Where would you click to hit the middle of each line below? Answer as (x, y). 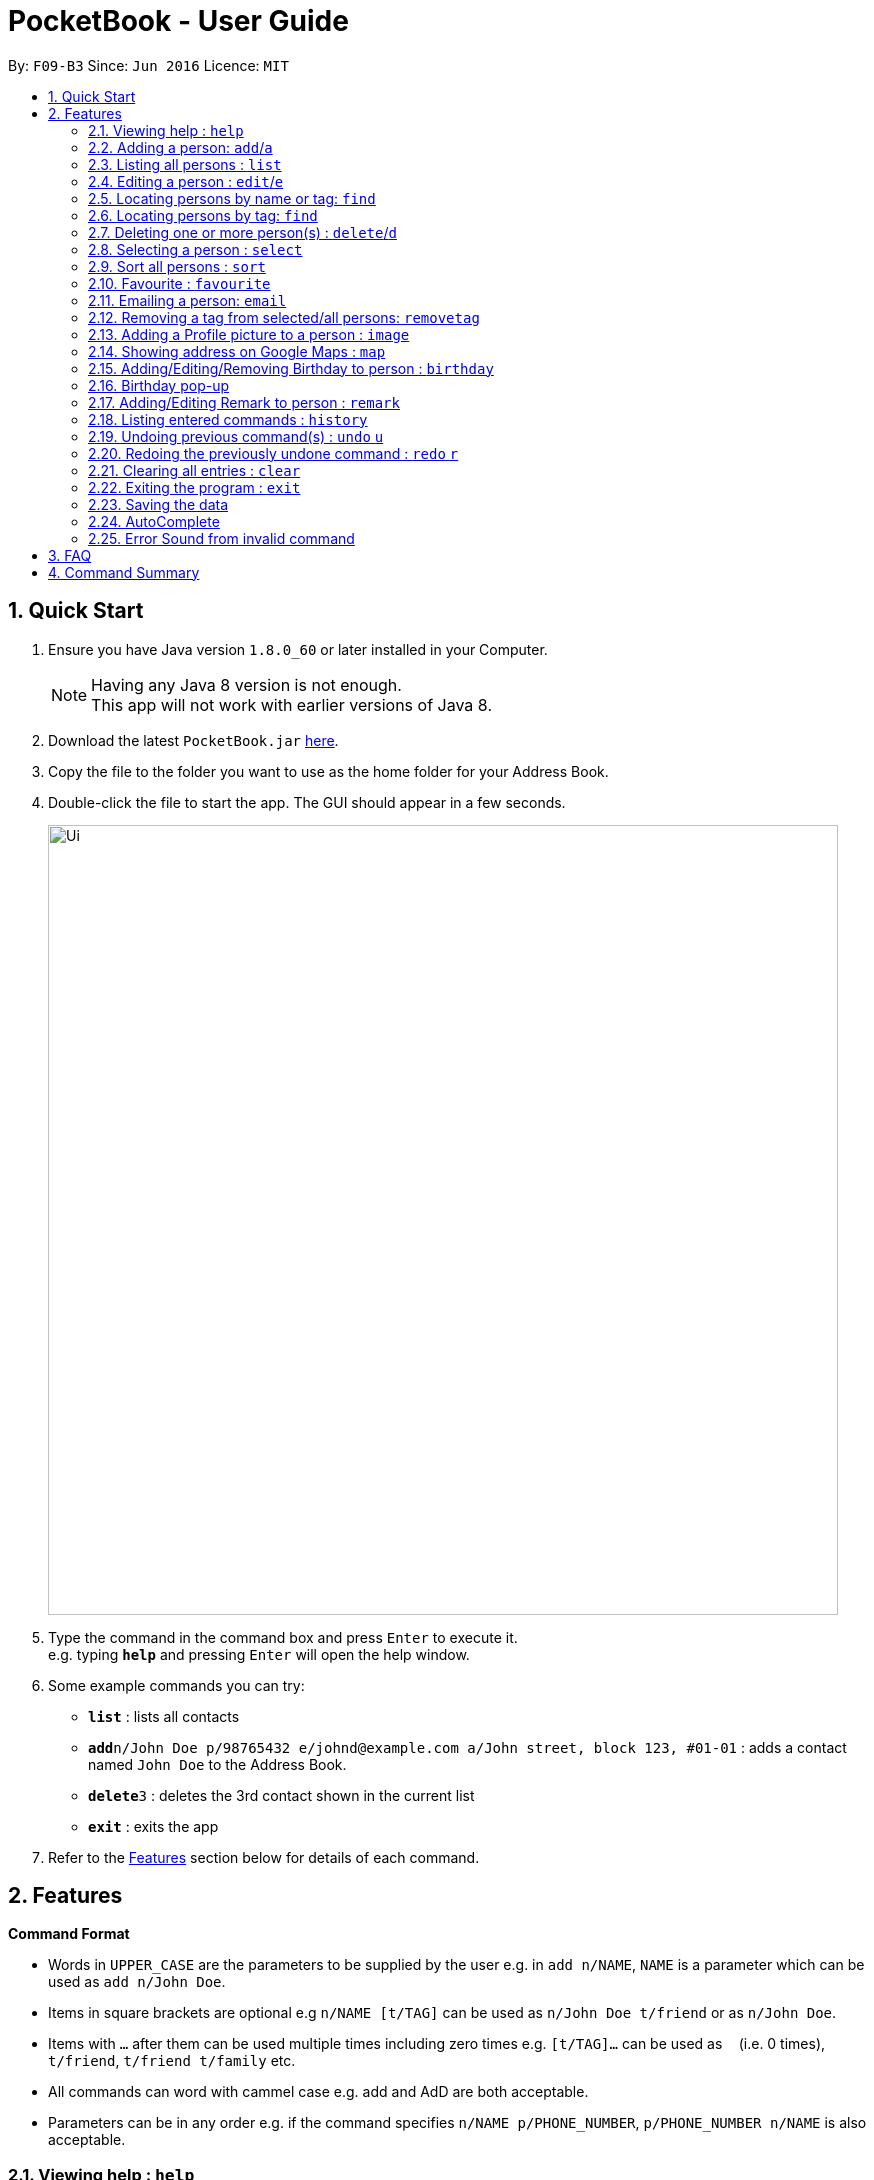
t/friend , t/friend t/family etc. (172, 2061)
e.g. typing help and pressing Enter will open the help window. (259, 1654)
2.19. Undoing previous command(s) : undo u (236, 436)
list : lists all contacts (164, 1716)
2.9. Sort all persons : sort (177, 266)
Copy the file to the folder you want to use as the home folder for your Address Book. (328, 771)
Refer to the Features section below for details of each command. (264, 1857)
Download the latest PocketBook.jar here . (193, 740)
